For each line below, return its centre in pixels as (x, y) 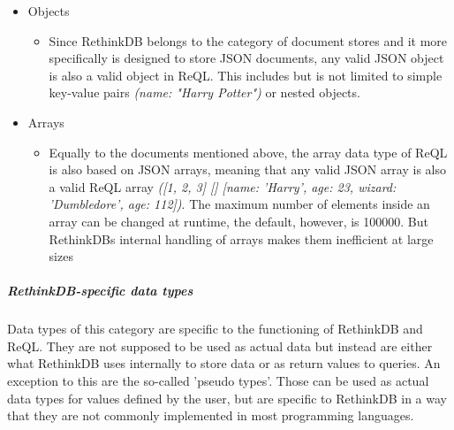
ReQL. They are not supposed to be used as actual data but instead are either (220, 346)
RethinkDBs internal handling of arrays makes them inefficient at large (241, 238)
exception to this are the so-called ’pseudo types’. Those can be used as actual (218, 381)
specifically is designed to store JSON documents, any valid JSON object (246, 58)
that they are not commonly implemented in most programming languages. (211, 415)
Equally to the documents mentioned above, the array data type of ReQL (248, 152)
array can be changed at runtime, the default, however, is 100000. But (238, 221)
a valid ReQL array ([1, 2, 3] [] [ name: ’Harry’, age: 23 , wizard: (223, 186)
